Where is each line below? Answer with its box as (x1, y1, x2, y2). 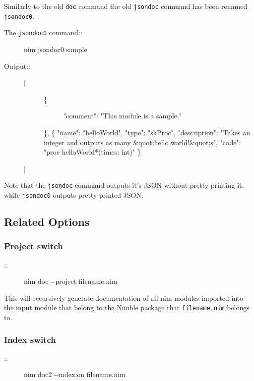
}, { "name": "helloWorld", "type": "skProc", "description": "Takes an (44, 127, 250, 137)
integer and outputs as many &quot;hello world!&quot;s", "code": (44, 137, 241, 147)
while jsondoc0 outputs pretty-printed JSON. (4, 189, 143, 200)
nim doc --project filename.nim (24, 276, 118, 286)
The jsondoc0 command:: (4, 27, 82, 38)
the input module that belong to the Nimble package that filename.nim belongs (4, 302, 250, 313)
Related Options (4, 214, 90, 229)
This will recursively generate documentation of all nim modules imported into (4, 292, 244, 303)
